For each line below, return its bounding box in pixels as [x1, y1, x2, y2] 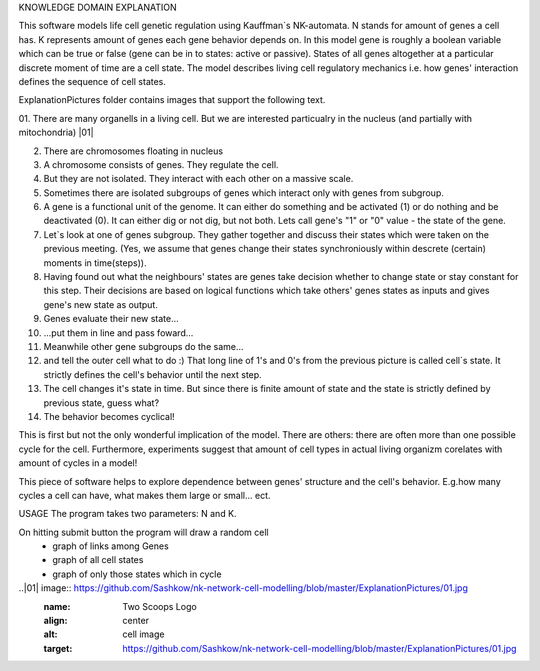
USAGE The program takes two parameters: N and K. [18, 508, 237, 520]
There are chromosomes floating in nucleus [43, 145, 224, 157]
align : [43, 615, 68, 627]
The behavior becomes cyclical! [43, 410, 175, 422]
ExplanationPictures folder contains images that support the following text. [18, 94, 326, 106]
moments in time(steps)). [43, 256, 147, 269]
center [122, 615, 150, 627]
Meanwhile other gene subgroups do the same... [43, 340, 244, 352]
